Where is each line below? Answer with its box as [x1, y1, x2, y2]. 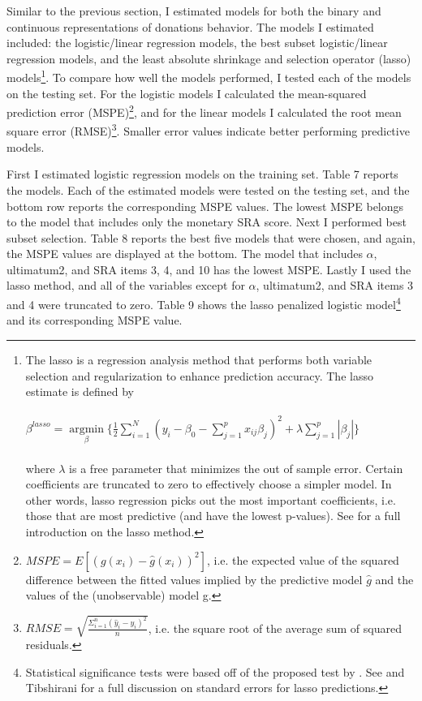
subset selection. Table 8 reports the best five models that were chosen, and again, [6, 229, 416, 246]
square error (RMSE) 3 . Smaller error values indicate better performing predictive [6, 120, 410, 140]
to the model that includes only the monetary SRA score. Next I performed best [6, 213, 407, 230]
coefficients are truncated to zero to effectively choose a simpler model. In [25, 475, 392, 492]
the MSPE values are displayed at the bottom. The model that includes [6, 245, 363, 262]
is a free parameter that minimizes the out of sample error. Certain [69, 459, 403, 476]
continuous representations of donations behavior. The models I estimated [6, 18, 374, 35]
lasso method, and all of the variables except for [6, 277, 245, 294]
